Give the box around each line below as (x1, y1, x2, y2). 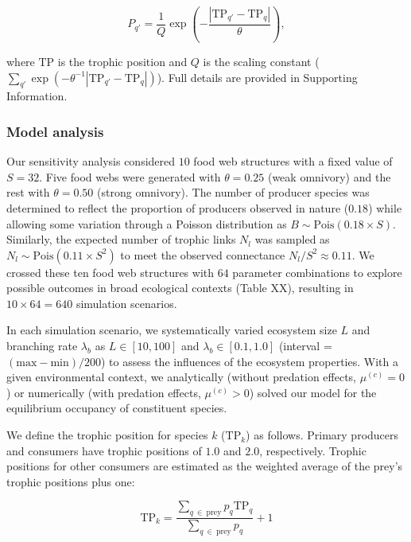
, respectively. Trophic (259, 442, 366, 458)
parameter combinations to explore (232, 263, 402, 280)
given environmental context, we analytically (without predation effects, (6, 368, 356, 385)
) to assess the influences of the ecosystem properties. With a (101, 353, 398, 369)
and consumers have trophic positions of (6, 442, 202, 458)
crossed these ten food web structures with (6, 263, 215, 280)
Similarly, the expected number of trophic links (6, 231, 236, 248)
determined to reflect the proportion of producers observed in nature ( (6, 199, 349, 216)
